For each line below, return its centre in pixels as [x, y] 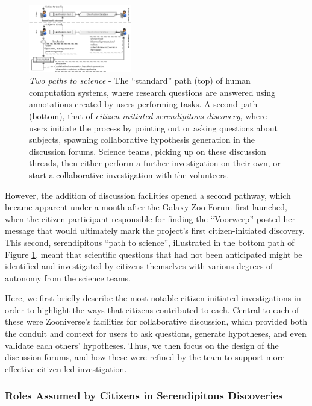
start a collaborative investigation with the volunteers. [129, 174]
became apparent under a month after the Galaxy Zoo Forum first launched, [146, 207]
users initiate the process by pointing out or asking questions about [153, 127]
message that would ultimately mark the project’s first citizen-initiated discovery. [155, 230]
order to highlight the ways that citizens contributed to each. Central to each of [152, 309]
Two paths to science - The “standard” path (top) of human [140, 80]
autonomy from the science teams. [68, 277]
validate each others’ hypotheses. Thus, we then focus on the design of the [142, 345]
